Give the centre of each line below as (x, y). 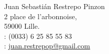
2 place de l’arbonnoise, (41, 16)
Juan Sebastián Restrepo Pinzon (55, 6)
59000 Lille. (22, 26)
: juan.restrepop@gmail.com (47, 46)
